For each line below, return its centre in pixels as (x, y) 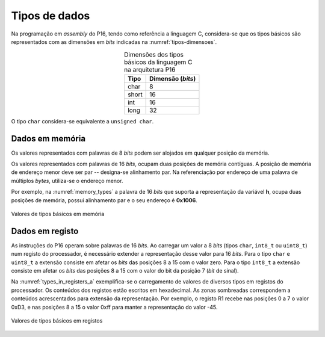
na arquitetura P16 (150, 69)
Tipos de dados (51, 16)
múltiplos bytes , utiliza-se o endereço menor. (67, 181)
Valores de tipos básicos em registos (57, 320)
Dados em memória (48, 138)
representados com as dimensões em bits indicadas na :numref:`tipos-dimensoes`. (114, 42)
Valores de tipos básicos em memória (58, 214)
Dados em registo (45, 231)
